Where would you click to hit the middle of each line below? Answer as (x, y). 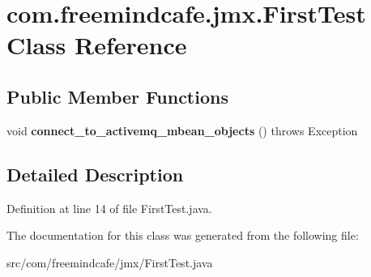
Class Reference (97, 45)
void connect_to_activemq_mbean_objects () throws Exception (182, 130)
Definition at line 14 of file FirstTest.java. (109, 208)
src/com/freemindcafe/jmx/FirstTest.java (110, 262)
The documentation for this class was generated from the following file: (183, 235)
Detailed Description (95, 174)
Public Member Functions (117, 96)
